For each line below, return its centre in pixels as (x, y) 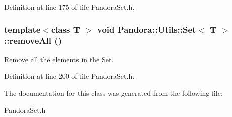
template (22, 29)
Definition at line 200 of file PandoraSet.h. (69, 76)
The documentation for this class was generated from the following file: (113, 93)
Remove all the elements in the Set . (59, 59)
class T (65, 29)
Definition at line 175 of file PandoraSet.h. (69, 7)
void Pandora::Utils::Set (147, 29)
